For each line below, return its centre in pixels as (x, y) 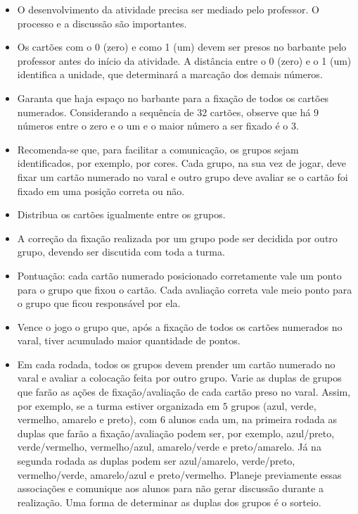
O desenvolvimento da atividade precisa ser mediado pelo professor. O (168, 9)
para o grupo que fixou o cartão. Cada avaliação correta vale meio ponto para (185, 289)
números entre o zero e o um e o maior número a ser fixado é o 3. (158, 126)
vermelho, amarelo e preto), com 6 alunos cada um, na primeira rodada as (177, 419)
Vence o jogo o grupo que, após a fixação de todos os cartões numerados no (180, 326)
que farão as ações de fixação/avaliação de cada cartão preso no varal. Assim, (184, 392)
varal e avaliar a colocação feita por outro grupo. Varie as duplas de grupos (179, 378)
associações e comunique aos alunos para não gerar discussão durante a (170, 488)
